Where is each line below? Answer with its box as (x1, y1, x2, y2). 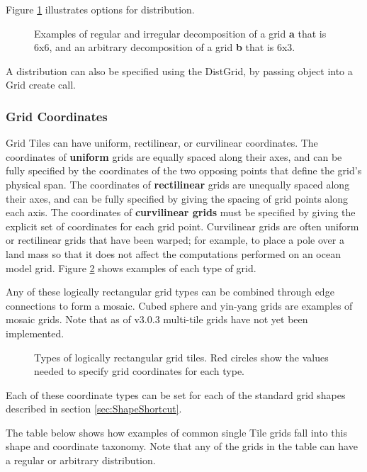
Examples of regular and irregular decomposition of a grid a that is (34, 26, 327, 40)
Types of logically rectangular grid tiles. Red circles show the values (34, 349, 329, 364)
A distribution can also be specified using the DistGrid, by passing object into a (6, 63, 353, 78)
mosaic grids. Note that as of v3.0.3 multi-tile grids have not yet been (6, 312, 308, 327)
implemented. (6, 325, 64, 340)
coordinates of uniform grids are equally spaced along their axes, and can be (6, 149, 342, 164)
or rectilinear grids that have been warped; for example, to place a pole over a (6, 232, 344, 247)
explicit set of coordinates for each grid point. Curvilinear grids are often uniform (6, 218, 359, 233)
